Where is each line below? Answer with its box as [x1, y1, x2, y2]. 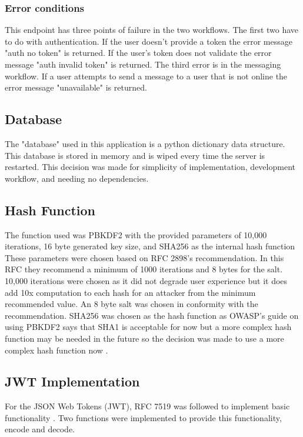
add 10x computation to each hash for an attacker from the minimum [5, 286, 256, 298]
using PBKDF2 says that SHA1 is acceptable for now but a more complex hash [5, 321, 292, 333]
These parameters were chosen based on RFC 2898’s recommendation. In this [5, 251, 284, 263]
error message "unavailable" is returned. [5, 81, 147, 94]
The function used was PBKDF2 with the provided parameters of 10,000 [5, 228, 267, 241]
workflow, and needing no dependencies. [5, 172, 149, 184]
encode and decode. [5, 423, 75, 435]
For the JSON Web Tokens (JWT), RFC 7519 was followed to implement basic [5, 400, 290, 412]
